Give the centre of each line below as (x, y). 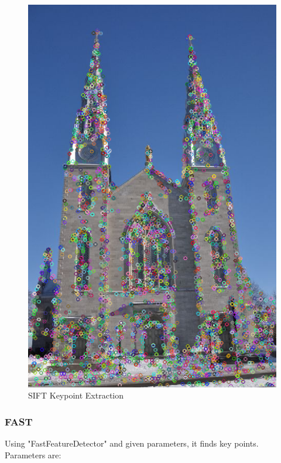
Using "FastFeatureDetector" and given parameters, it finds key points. (132, 443)
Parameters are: (33, 455)
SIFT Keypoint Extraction (76, 395)
